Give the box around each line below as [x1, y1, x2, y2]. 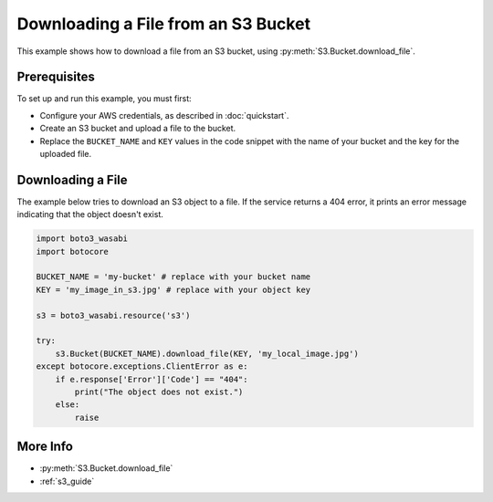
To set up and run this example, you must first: [16, 93, 192, 104]
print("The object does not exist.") [74, 386, 244, 397]
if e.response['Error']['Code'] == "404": [55, 374, 248, 384]
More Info [16, 439, 73, 455]
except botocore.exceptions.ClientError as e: [36, 361, 248, 371]
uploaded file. [39, 149, 92, 160]
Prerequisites [16, 69, 95, 85]
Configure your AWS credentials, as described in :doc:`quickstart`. [39, 110, 289, 120]
